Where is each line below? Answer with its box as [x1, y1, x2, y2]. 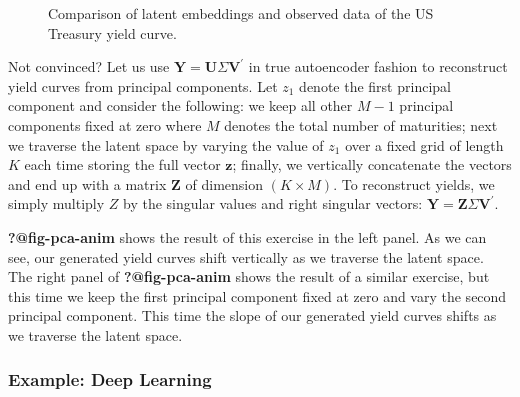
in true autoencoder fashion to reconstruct [248, 56, 508, 77]
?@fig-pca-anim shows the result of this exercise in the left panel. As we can [8, 226, 487, 247]
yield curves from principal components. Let [8, 75, 278, 96]
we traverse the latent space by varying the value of [8, 134, 324, 155]
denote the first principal [299, 75, 451, 96]
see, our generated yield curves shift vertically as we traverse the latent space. [8, 246, 484, 267]
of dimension [185, 173, 263, 194]
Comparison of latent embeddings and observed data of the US [48, 3, 434, 23]
